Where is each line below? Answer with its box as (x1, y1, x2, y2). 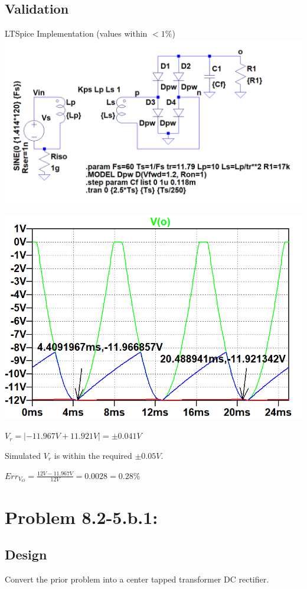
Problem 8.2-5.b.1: (5, 504, 158, 529)
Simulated (5, 449, 41, 462)
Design (5, 545, 47, 564)
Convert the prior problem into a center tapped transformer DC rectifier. (5, 573, 269, 585)
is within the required (54, 449, 132, 462)
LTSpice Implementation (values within (5, 27, 148, 40)
